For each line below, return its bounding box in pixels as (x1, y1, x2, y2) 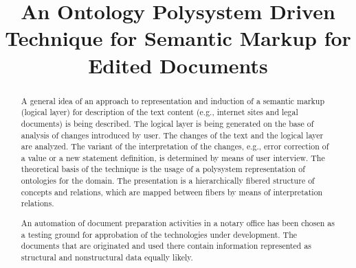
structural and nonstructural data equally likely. (21, 251, 193, 263)
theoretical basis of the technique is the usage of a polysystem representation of (21, 163, 305, 175)
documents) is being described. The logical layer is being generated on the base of (21, 117, 314, 129)
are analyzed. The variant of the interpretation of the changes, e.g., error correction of (21, 141, 329, 152)
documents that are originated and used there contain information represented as (21, 240, 312, 252)
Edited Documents (88, 51, 268, 79)
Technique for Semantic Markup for (5, 24, 351, 52)
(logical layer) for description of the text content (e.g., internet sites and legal (21, 106, 298, 118)
